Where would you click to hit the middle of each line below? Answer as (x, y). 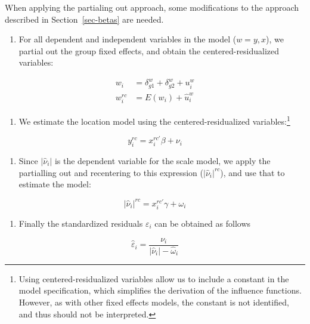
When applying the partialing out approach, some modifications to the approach (152, 7)
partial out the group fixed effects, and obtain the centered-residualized (149, 50)
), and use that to (252, 172)
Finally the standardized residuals (81, 223)
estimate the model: (55, 184)
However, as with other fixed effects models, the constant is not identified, (154, 302)
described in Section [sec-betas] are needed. (84, 19)
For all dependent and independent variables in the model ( (128, 39)
